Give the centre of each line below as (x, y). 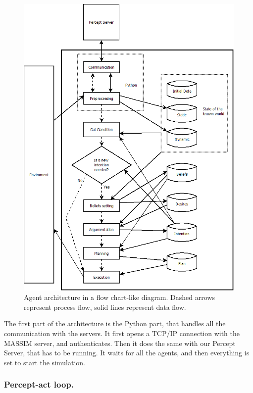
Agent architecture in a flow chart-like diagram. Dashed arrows (119, 297)
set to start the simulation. (45, 362)
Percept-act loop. (39, 384)
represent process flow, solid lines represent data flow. (105, 307)
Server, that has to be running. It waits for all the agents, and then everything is (127, 353)
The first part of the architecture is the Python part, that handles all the (115, 323)
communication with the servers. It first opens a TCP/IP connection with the (122, 333)
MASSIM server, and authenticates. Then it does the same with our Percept (120, 343)
